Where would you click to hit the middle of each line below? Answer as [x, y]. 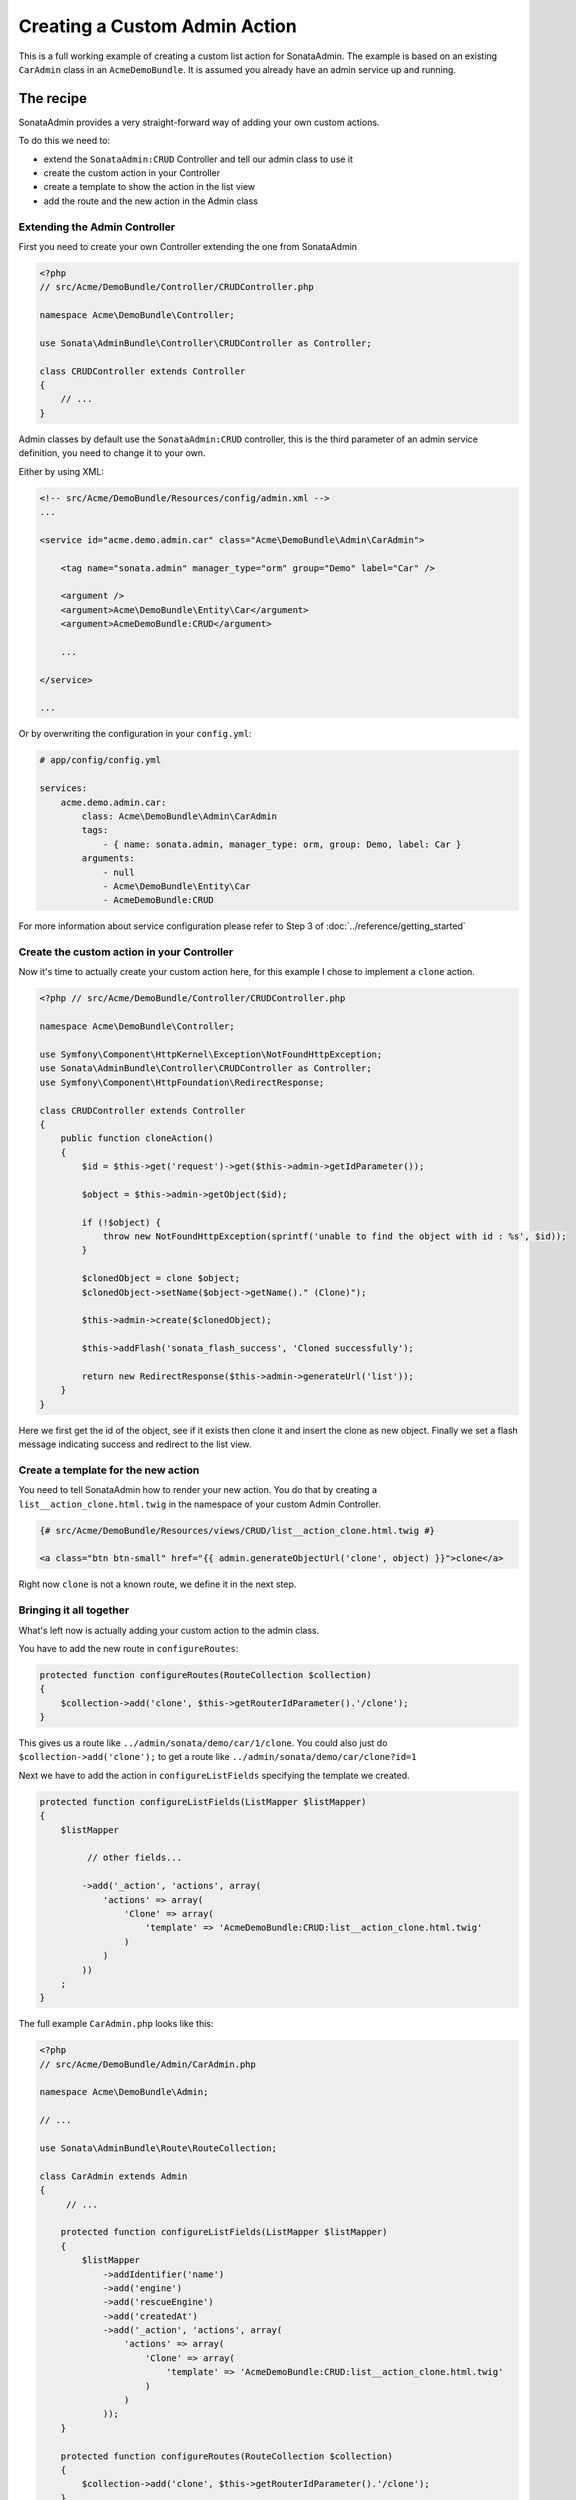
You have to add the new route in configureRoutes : [128, 1648]
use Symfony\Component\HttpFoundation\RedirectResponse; [182, 1082]
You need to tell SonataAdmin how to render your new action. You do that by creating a [197, 1490]
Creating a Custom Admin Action [157, 26]
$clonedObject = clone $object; [160, 1278]
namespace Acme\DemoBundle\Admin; [124, 2092]
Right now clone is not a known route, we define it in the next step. [157, 1584]
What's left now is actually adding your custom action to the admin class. [169, 1630]
